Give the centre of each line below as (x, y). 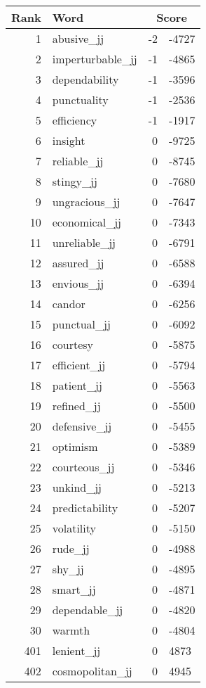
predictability (85, 508)
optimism (75, 446)
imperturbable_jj (95, 59)
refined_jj (76, 406)
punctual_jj (81, 324)
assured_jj (78, 263)
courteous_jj (83, 467)
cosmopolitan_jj (92, 671)
